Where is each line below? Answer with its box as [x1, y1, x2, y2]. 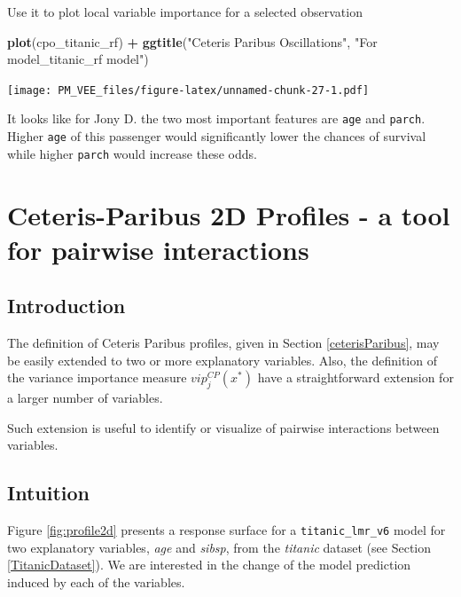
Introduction [7, 292, 126, 319]
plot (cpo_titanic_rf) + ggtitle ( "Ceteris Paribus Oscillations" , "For [7, 32, 378, 51]
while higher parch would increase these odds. [7, 144, 257, 162]
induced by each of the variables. [7, 572, 185, 591]
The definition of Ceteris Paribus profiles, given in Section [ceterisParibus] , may [7, 334, 440, 352]
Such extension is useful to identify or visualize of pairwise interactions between [7, 418, 440, 436]
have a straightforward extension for [257, 368, 454, 387]
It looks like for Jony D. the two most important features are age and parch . [7, 109, 426, 128]
